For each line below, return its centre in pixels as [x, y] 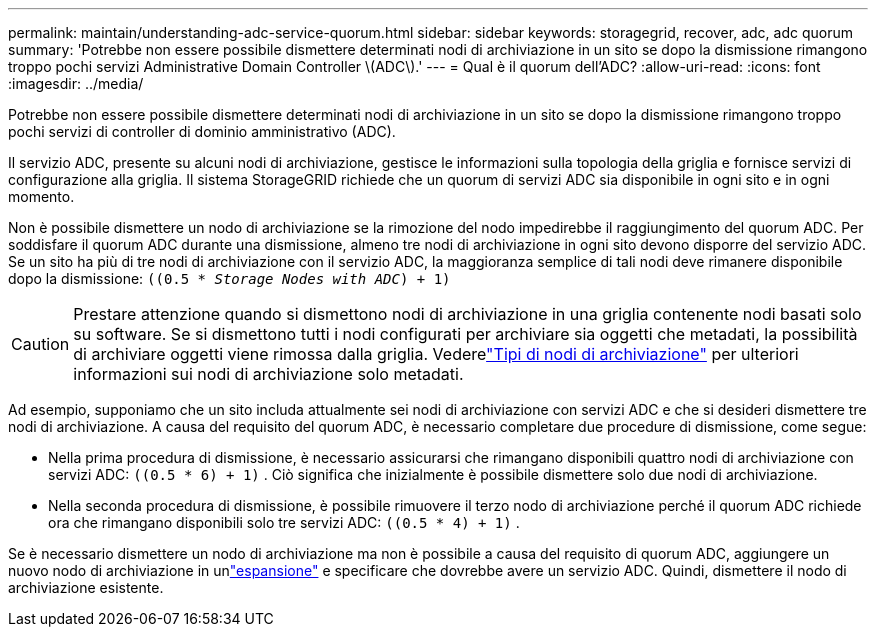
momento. [41, 196]
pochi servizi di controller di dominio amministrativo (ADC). [202, 131]
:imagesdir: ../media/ [76, 83]
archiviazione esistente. [86, 587]
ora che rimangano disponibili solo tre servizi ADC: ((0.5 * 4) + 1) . [284, 522]
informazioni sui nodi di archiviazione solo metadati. [268, 374]
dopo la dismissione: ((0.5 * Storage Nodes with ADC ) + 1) [229, 278]
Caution [40, 344]
